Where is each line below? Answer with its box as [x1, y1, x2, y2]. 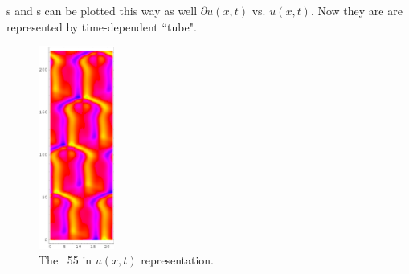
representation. [141, 252, 215, 268]
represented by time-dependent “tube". [6, 18, 197, 35]
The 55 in [39, 252, 92, 268]
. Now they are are [310, 2, 403, 18]
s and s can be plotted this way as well [6, 2, 198, 18]
